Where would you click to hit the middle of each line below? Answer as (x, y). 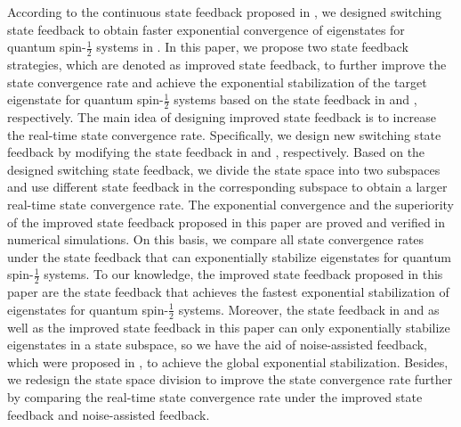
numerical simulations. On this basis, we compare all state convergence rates (216, 239)
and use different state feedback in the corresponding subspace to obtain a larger (227, 187)
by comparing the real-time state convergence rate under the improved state (215, 397)
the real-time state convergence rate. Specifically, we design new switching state (224, 134)
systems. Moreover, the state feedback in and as (309, 309)
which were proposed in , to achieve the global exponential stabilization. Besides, (228, 361)
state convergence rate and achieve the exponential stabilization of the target (217, 82)
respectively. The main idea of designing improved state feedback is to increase (222, 117)
